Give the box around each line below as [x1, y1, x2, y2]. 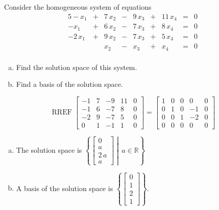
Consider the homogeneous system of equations [4, 2, 152, 12]
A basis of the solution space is [16, 182, 113, 193]
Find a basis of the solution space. [16, 79, 123, 89]
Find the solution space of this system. [16, 61, 137, 72]
